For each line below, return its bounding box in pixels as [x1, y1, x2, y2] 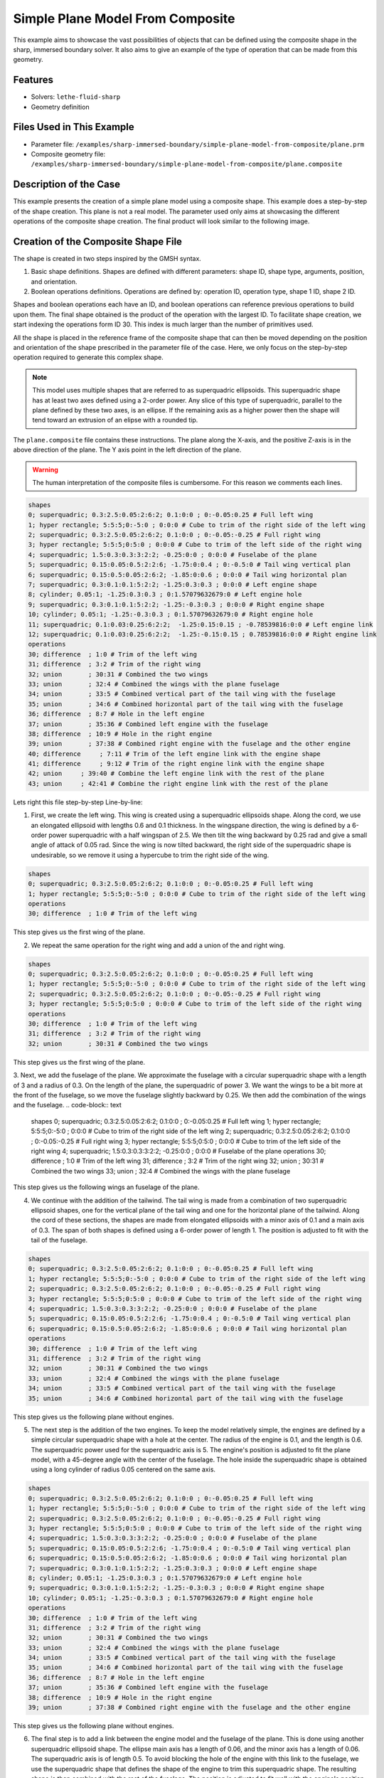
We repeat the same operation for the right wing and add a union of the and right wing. [31, 941, 286, 949]
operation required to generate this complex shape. [13, 353, 164, 362]
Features [13, 74, 53, 86]
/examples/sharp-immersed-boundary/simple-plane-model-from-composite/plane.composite [31, 160, 343, 169]
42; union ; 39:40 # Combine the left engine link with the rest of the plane [28, 770, 325, 778]
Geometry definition [31, 102, 90, 111]
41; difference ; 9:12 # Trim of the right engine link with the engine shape [28, 760, 325, 768]
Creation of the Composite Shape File [13, 235, 183, 247]
